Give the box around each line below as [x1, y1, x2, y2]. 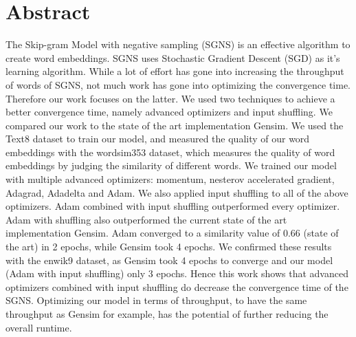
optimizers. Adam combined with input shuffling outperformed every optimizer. [5, 199, 340, 213]
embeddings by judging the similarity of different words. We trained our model [5, 158, 337, 173]
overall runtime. [5, 320, 72, 334]
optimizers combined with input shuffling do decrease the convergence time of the [5, 279, 348, 294]
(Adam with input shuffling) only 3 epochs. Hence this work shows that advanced [5, 266, 348, 281]
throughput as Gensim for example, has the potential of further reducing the [5, 307, 329, 320]
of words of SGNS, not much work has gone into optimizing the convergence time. [5, 77, 351, 91]
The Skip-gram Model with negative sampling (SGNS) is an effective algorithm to [5, 37, 351, 52]
